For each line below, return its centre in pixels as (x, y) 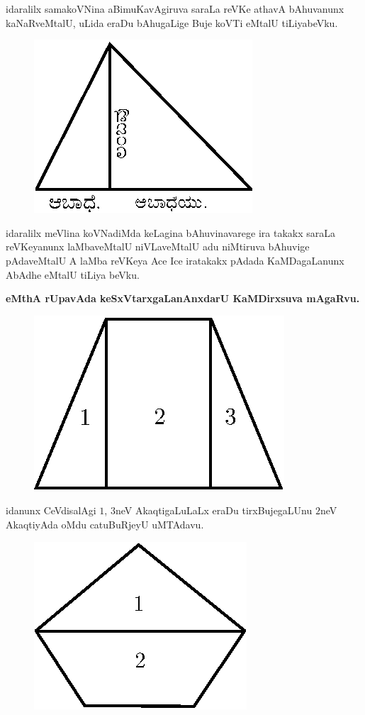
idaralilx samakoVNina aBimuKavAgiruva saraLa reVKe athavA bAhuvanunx (175, 9)
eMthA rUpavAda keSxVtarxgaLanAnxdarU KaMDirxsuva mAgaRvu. (183, 298)
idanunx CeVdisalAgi (51, 510)
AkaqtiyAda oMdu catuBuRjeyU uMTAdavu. (105, 524)
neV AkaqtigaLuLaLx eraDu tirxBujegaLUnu (214, 510)
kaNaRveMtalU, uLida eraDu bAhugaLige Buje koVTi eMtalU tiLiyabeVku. (172, 22)
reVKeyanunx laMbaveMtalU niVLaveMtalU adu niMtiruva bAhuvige (158, 246)
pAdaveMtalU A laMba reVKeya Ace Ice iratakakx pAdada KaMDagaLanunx (175, 260)
